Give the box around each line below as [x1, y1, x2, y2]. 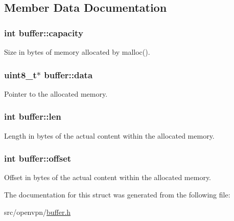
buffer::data [44, 68, 93, 81]
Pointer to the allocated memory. [4, 88, 108, 99]
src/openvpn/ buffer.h [4, 206, 71, 217]
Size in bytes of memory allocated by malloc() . [4, 47, 150, 57]
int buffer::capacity [4, 26, 83, 39]
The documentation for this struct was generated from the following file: [4, 189, 230, 200]
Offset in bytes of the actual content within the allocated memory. [4, 172, 212, 183]
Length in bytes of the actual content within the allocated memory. [4, 130, 215, 141]
